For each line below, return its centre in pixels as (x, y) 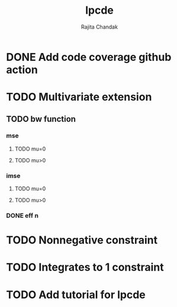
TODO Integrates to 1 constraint (85, 267)
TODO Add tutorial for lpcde (76, 295)
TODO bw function (41, 119)
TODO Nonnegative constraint (82, 240)
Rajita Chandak (99, 27)
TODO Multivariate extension (79, 97)
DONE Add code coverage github (89, 57)
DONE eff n (22, 216)
